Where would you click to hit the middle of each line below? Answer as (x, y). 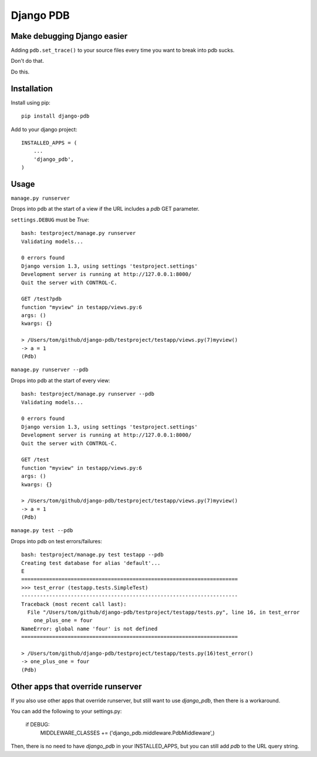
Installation (32, 88)
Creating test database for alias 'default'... (91, 563)
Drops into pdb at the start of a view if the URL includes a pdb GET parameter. (105, 209)
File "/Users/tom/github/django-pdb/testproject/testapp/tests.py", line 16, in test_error (163, 612)
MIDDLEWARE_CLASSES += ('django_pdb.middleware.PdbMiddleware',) (127, 733)
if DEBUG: (38, 725)
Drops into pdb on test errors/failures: (56, 541)
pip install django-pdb (55, 116)
